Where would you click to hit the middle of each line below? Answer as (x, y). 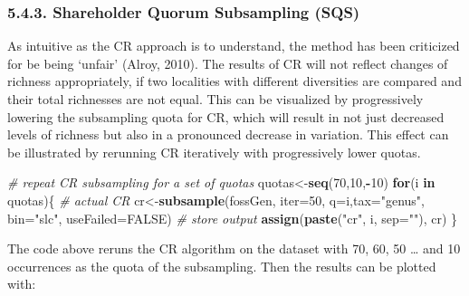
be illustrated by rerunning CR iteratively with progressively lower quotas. (214, 152)
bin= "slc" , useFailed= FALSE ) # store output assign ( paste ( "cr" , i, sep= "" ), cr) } (232, 218)
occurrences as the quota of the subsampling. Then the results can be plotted (222, 266)
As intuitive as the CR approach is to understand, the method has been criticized (234, 46)
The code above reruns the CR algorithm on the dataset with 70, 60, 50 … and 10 (234, 248)
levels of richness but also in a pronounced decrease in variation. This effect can (228, 134)
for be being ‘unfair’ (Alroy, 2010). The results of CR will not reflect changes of (228, 63)
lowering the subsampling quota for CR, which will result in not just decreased (226, 116)
